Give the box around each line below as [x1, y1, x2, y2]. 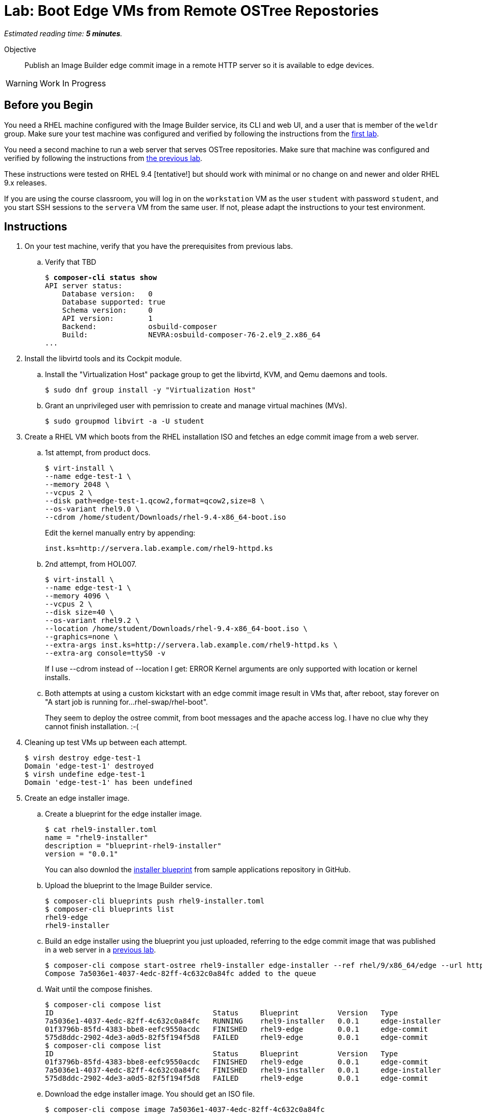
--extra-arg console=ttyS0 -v [45, 649, 166, 658]
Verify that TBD [45, 258, 97, 267]
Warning [6, 78, 38, 88]
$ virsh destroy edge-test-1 [25, 754, 141, 762]
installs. [45, 673, 70, 682]
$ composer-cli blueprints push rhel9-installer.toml [45, 897, 264, 906]
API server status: [45, 282, 123, 290]
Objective [4, 44, 36, 54]
